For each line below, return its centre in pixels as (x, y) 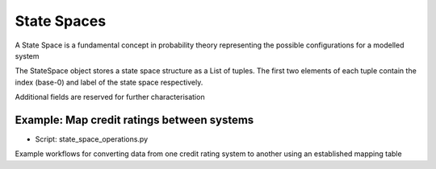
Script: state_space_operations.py (92, 139)
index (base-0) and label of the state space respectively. (109, 82)
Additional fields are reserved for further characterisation (110, 97)
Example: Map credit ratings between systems (134, 120)
